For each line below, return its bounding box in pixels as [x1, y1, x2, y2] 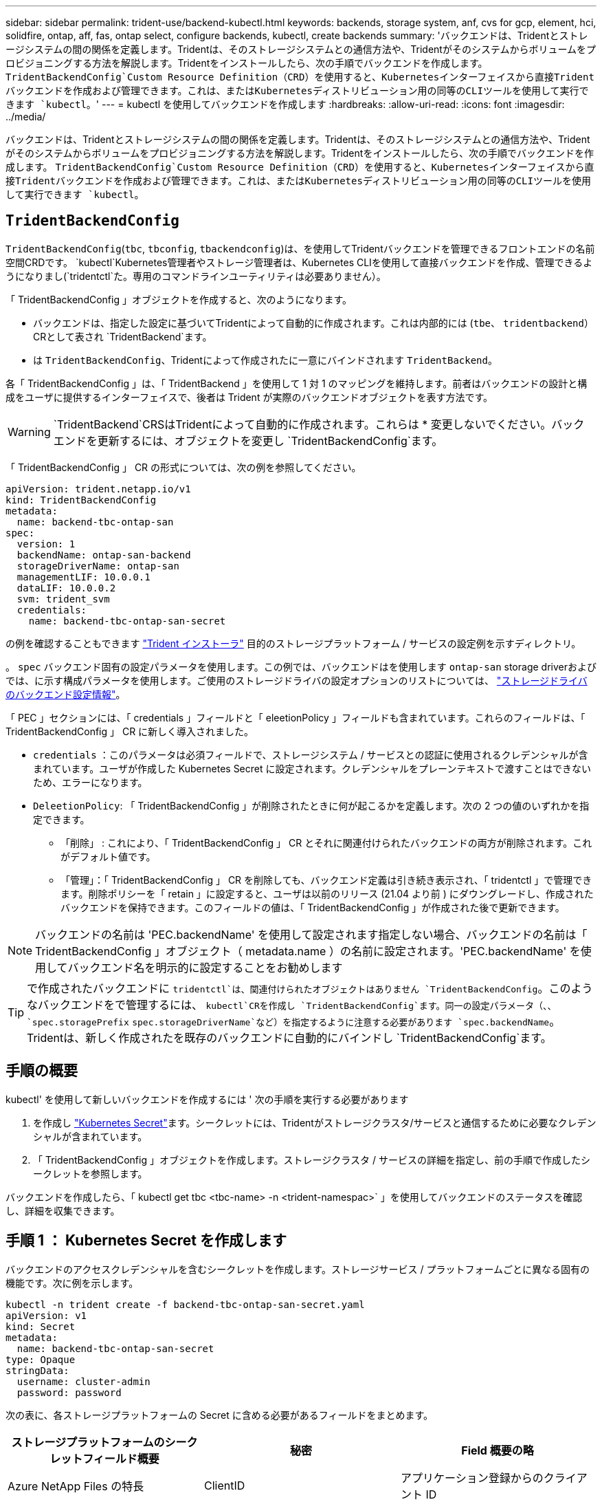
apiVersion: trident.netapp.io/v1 [5, 483, 191, 494]
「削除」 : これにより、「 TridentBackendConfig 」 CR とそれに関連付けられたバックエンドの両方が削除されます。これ [60, 836, 592, 849]
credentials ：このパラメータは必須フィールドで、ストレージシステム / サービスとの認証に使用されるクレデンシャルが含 [33, 748, 588, 761]
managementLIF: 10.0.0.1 [16, 571, 150, 583]
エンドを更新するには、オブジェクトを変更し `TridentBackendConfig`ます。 [53, 433, 443, 448]
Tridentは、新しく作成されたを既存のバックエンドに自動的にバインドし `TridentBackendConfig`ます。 [27, 1030, 552, 1045]
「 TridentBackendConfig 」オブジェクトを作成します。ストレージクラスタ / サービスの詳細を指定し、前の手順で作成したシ [33, 1153, 590, 1166]
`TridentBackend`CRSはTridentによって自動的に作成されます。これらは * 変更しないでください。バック [53, 417, 585, 431]
